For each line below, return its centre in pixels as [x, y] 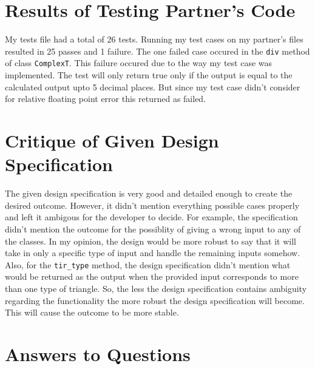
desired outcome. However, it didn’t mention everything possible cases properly [152, 205]
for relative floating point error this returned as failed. [106, 99]
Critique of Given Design [112, 140]
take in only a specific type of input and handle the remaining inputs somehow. [153, 253]
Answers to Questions [98, 354]
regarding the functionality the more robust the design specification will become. [155, 300]
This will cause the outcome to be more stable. [92, 312]
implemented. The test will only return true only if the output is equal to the [149, 75]
